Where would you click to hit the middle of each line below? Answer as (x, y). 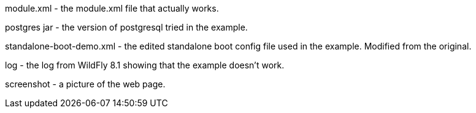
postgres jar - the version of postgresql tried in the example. (126, 27)
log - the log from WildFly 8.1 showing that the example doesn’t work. (145, 65)
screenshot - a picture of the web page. (85, 84)
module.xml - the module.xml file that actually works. (112, 8)
